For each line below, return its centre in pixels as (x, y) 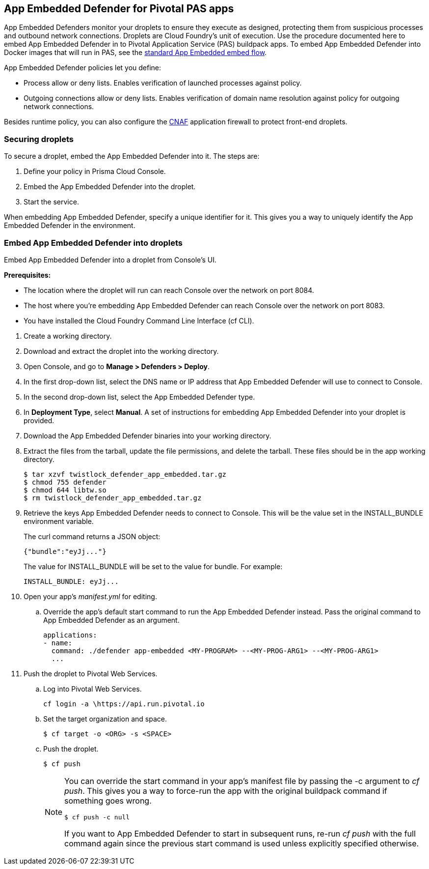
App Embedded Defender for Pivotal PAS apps (119, 9)
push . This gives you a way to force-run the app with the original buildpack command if (226, 791)
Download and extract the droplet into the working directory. (121, 351)
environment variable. (59, 521)
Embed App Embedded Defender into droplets (94, 243)
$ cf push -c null (97, 817)
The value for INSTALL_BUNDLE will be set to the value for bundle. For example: (153, 566)
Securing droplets (39, 139)
